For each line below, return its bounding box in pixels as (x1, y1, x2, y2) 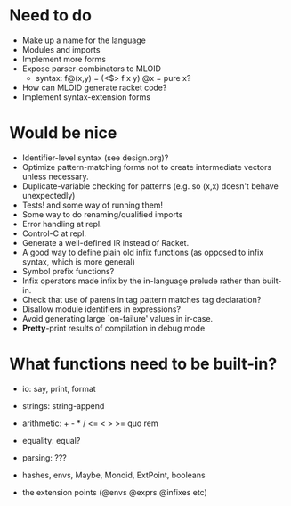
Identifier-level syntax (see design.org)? (21, 152, 169, 163)
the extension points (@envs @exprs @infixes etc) (21, 486, 207, 497)
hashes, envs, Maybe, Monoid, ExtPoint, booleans (21, 469, 206, 480)
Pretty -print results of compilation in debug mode (21, 322, 206, 333)
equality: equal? (21, 435, 81, 445)
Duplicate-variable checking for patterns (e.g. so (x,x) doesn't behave (21, 180, 279, 192)
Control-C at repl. (21, 228, 87, 239)
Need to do (9, 5, 92, 26)
